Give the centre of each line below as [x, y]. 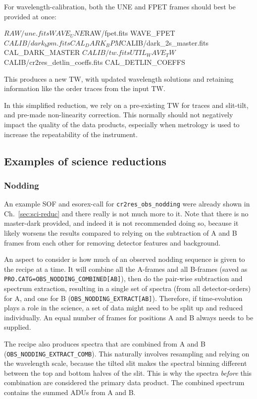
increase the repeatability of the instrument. [71, 134]
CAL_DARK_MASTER [42, 52]
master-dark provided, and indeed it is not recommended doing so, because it [121, 223]
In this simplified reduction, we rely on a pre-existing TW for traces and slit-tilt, [126, 105]
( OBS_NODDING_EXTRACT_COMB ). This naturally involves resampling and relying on [127, 353]
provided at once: [30, 16]
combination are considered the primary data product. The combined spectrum [124, 382]
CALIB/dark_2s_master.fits [165, 42]
